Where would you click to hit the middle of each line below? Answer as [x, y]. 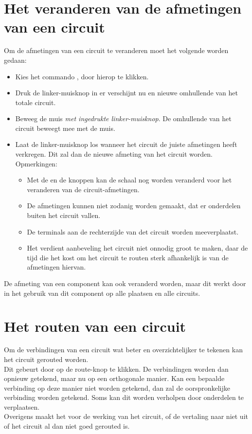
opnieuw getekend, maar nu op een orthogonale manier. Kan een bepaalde [114, 378]
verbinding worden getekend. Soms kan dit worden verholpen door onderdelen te [124, 397]
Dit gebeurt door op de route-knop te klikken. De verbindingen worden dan [116, 369]
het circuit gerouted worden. [46, 359]
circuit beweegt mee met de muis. [65, 128]
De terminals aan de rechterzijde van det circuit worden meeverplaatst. [133, 231]
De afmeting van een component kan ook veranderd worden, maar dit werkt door [125, 283]
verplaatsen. [22, 407]
